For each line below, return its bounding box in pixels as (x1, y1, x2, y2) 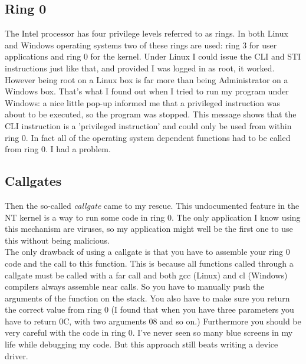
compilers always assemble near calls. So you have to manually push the (5, 280, 265, 293)
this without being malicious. (5, 234, 110, 246)
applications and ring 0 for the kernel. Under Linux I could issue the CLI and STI (5, 50, 301, 63)
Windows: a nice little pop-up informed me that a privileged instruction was (5, 96, 281, 109)
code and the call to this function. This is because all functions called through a (5, 257, 294, 269)
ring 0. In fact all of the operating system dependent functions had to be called (5, 131, 291, 143)
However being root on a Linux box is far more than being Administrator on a (5, 73, 288, 86)
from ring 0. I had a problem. (5, 143, 111, 155)
